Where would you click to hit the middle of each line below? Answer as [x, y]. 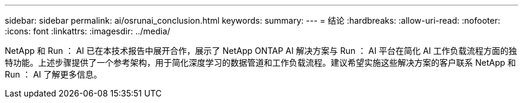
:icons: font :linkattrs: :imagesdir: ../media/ [88, 31]
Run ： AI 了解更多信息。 [53, 74]
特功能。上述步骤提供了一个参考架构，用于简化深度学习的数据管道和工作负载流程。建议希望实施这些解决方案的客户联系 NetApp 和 [260, 62]
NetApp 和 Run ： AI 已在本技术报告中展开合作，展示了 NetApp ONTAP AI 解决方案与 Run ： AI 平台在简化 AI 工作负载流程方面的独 [261, 51]
